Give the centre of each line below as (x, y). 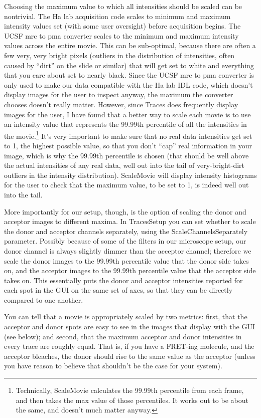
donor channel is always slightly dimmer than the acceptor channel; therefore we (128, 250)
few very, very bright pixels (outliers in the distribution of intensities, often (119, 55)
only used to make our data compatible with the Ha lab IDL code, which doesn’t (128, 84)
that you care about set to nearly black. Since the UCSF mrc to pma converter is (129, 75)
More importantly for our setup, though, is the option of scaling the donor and (125, 211)
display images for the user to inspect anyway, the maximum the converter (119, 94)
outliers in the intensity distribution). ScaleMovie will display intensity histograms (130, 175)
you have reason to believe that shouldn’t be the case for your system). (113, 366)
